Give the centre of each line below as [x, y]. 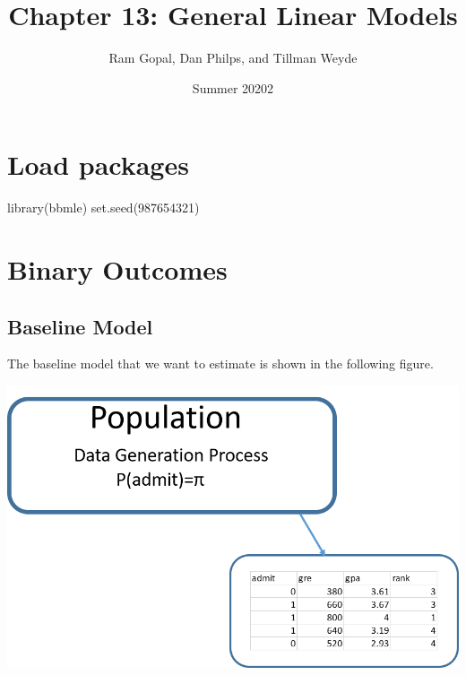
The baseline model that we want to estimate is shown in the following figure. [220, 363]
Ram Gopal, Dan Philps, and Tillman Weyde [233, 58]
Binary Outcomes [117, 269]
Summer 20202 [233, 87]
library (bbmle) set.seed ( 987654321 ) [104, 208]
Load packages [98, 164]
